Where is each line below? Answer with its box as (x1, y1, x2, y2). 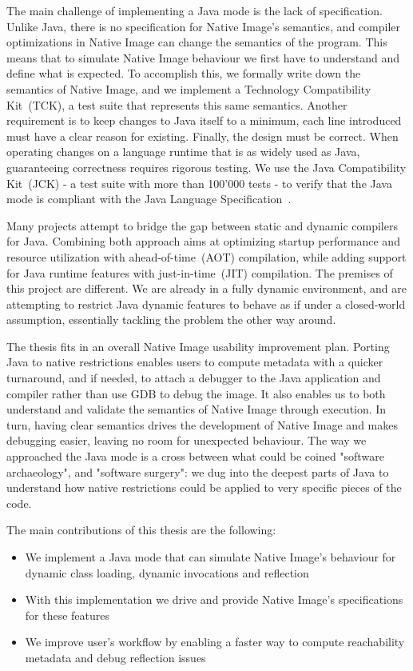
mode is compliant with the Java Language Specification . (6, 190, 292, 207)
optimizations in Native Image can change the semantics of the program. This (6, 34, 387, 50)
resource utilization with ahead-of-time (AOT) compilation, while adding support (6, 248, 407, 265)
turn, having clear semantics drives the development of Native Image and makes (6, 416, 398, 433)
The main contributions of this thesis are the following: (6, 521, 276, 538)
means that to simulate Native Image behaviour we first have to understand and (6, 49, 399, 66)
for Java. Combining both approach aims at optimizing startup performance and (6, 233, 400, 250)
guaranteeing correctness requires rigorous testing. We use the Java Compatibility (6, 158, 407, 175)
